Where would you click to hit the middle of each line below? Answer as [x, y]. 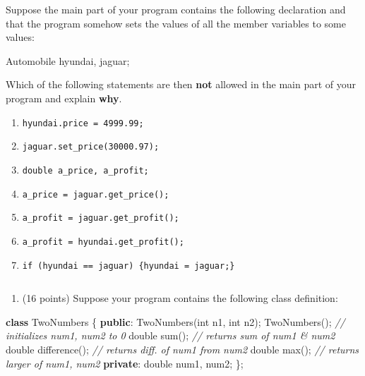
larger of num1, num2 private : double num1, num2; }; [125, 363]
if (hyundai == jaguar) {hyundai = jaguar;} [128, 266]
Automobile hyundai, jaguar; [68, 60]
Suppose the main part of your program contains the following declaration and [176, 9]
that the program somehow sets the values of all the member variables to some [176, 23]
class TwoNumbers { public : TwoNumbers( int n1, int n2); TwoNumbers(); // [175, 321]
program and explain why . [64, 98]
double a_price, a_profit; [85, 170]
